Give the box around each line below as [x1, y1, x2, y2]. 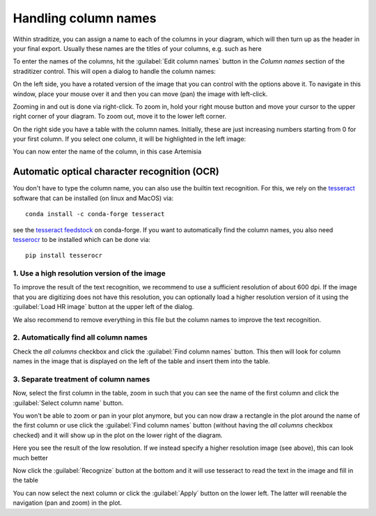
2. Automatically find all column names [13, 333, 148, 342]
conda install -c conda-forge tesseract [25, 210, 165, 218]
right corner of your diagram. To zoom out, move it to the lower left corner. [13, 112, 226, 121]
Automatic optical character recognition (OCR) [13, 166, 219, 178]
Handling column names [13, 10, 157, 26]
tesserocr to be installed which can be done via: [13, 235, 151, 243]
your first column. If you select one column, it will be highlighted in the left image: [13, 135, 246, 143]
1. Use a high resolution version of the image [13, 268, 166, 278]
